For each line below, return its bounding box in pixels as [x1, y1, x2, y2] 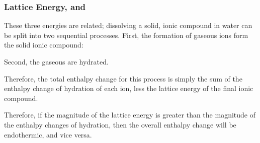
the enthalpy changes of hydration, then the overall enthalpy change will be [4, 119, 236, 129]
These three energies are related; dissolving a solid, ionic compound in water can [4, 20, 252, 30]
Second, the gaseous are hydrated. [4, 56, 109, 66]
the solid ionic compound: [4, 39, 83, 50]
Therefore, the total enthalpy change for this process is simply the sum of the [4, 73, 242, 83]
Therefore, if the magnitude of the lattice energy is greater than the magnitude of [4, 109, 255, 120]
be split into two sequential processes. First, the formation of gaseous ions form [4, 29, 248, 40]
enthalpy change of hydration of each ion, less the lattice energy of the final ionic [4, 83, 253, 93]
